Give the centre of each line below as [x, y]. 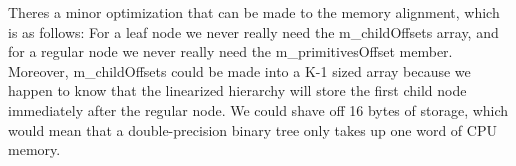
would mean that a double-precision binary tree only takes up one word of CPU [252, 129]
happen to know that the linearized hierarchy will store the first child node [237, 90]
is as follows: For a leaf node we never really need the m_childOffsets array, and [253, 31]
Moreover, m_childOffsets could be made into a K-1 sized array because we [239, 70]
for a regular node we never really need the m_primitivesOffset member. [230, 51]
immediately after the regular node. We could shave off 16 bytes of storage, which [258, 109]
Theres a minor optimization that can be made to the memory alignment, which [254, 12]
